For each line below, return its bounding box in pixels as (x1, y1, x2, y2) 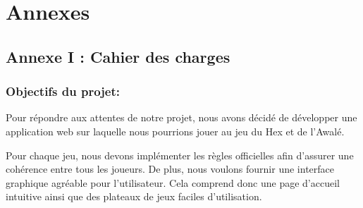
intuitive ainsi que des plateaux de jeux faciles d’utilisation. (6, 189, 262, 204)
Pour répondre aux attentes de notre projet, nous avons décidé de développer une (6, 110, 357, 125)
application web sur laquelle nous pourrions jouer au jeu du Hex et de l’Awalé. (6, 123, 345, 138)
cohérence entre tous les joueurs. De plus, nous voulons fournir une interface (6, 161, 335, 176)
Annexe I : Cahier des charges (6, 45, 230, 67)
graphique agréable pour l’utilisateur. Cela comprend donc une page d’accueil (6, 175, 340, 190)
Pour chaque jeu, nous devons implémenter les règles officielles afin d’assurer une (6, 147, 354, 162)
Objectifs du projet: (6, 82, 121, 100)
